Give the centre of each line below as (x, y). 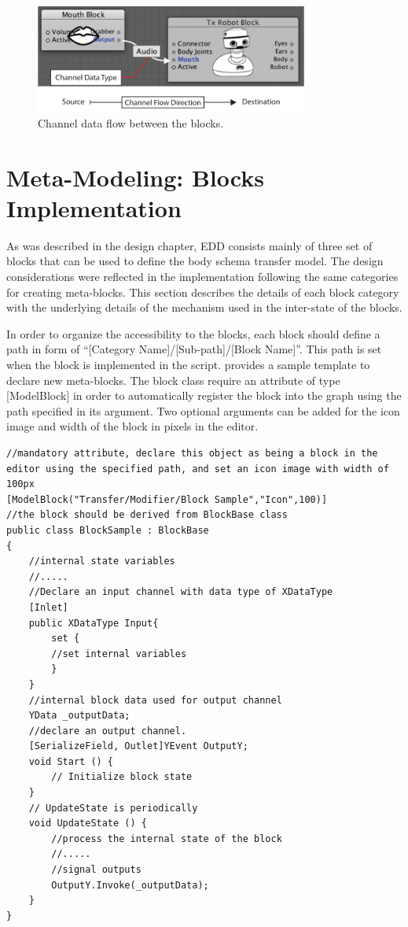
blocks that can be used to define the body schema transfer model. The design (195, 261)
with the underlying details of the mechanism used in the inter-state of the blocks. (204, 307)
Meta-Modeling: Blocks (135, 177)
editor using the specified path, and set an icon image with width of (198, 469)
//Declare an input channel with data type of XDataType (181, 592)
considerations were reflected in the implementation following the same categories (202, 277)
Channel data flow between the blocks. (131, 122)
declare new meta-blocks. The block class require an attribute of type (173, 380)
